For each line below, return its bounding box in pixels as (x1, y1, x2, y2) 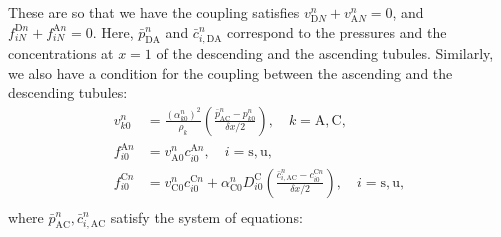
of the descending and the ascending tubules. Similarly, (156, 43, 494, 64)
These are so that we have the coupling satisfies (8, 2, 300, 22)
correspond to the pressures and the (227, 21, 447, 42)
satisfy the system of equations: (110, 206, 303, 227)
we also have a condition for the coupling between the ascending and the (8, 62, 453, 83)
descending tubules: (8, 82, 128, 103)
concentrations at (8, 43, 114, 64)
